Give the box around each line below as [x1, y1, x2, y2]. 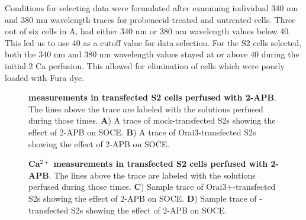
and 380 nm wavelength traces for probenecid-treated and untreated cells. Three [5, 13, 296, 25]
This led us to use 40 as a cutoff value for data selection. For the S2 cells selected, [5, 36, 302, 48]
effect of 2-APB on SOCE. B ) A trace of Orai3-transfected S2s [28, 125, 256, 138]
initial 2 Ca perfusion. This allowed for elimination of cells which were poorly [5, 59, 285, 72]
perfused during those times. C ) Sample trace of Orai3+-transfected [28, 180, 276, 193]
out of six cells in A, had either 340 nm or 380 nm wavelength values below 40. [5, 25, 291, 37]
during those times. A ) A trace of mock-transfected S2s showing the [28, 114, 276, 127]
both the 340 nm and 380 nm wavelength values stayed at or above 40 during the [5, 48, 299, 60]
